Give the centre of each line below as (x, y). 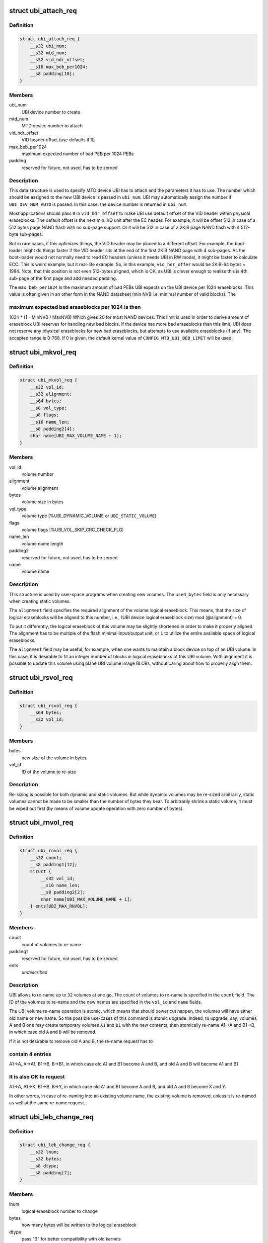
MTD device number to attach (52, 126)
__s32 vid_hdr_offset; (58, 60)
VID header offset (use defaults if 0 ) (58, 140)
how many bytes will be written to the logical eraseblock (79, 1225)
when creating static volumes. (40, 601)
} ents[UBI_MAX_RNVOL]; (59, 906)
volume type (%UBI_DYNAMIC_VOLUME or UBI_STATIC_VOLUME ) (89, 516)
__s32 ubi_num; (48, 46)
